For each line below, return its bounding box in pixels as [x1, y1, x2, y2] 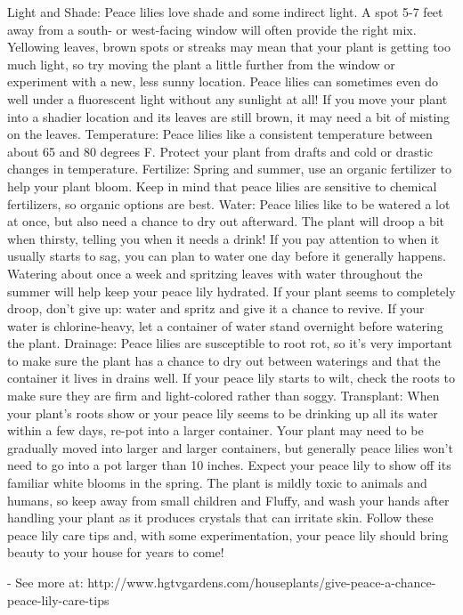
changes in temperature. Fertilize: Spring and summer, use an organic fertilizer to [7, 159, 451, 178]
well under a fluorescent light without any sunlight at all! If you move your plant [7, 89, 448, 108]
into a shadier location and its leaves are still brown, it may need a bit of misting [7, 107, 451, 125]
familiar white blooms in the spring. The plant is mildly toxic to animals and [7, 473, 427, 492]
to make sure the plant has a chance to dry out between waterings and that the [7, 351, 441, 369]
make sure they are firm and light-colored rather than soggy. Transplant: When [7, 386, 440, 405]
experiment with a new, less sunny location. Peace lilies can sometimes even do [7, 72, 439, 91]
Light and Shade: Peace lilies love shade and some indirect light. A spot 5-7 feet [7, 3, 443, 20]
